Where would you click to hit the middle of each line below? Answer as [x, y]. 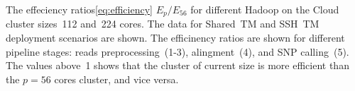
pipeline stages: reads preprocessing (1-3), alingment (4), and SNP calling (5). [177, 51]
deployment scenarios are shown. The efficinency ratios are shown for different [175, 38]
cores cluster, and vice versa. [116, 79]
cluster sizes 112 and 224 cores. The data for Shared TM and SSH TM [163, 24]
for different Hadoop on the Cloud [265, 9]
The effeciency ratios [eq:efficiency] [79, 9]
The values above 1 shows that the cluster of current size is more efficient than [177, 65]
